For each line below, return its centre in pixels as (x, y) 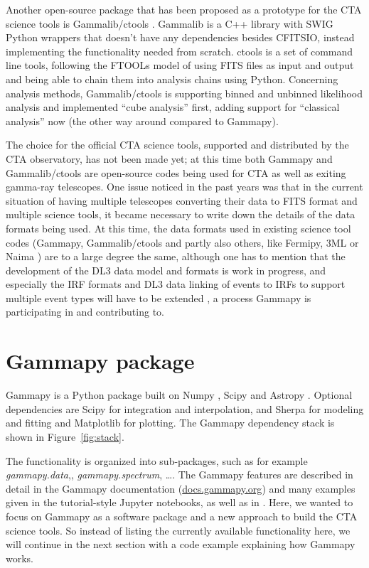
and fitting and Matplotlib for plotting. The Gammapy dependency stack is (170, 423)
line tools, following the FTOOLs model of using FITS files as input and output (180, 65)
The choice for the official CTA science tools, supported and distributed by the (177, 145)
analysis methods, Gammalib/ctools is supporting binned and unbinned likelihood (184, 93)
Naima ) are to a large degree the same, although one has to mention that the (176, 256)
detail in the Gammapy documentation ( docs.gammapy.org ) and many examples (181, 488)
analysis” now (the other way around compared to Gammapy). (142, 120)
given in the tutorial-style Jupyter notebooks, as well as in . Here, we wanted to (180, 502)
